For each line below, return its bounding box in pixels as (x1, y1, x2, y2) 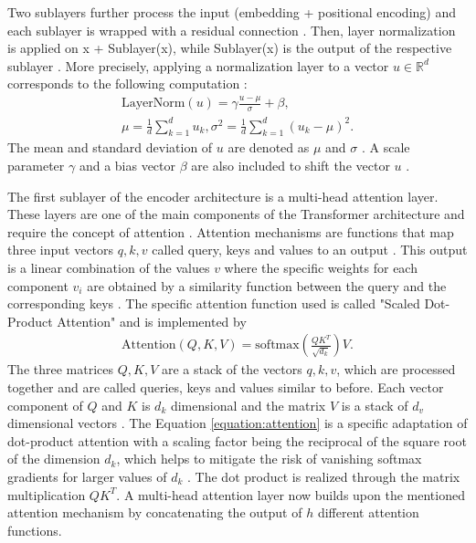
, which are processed (336, 360, 456, 379)
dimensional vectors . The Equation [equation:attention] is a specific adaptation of (7, 413, 468, 433)
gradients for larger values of (7, 467, 167, 486)
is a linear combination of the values (7, 258, 210, 277)
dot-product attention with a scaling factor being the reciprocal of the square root (7, 431, 467, 450)
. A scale (361, 138, 410, 157)
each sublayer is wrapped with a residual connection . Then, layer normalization (7, 20, 456, 39)
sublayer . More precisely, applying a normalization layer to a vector (7, 56, 389, 75)
